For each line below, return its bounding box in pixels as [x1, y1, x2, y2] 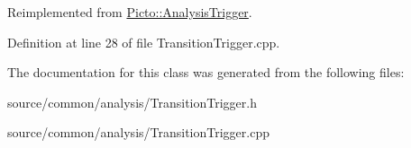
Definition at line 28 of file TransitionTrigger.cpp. [7, 32, 280, 51]
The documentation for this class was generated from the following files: [7, 63, 405, 82]
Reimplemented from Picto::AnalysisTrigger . [7, 3, 252, 21]
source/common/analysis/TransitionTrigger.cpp [7, 123, 269, 142]
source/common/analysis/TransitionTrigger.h [7, 92, 257, 111]
